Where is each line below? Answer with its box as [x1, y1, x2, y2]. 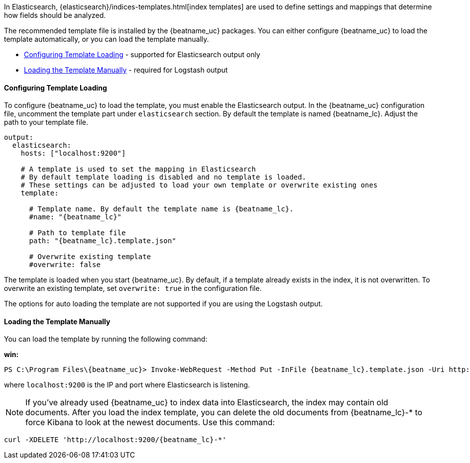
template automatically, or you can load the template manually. [4, 35, 209, 43]
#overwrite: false [29, 261, 101, 269]
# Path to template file [29, 229, 126, 237]
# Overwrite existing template [29, 253, 151, 261]
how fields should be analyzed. [4, 11, 106, 19]
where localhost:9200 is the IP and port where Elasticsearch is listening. [4, 380, 250, 389]
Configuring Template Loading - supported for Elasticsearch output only [24, 50, 260, 59]
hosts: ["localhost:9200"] [20, 149, 126, 158]
